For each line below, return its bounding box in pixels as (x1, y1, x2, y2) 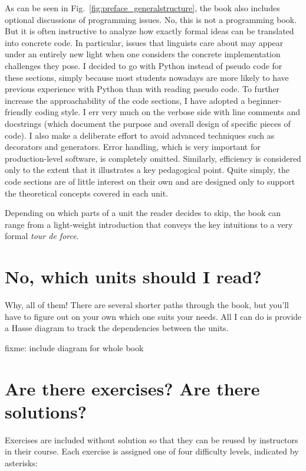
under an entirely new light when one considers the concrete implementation (5, 48, 281, 60)
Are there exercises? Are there (5, 376, 260, 400)
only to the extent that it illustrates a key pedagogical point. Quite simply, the (5, 163, 289, 176)
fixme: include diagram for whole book (5, 341, 144, 354)
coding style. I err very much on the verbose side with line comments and (35, 106, 300, 118)
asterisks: (5, 456, 38, 469)
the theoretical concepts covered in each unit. (5, 187, 169, 199)
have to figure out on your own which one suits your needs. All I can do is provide (5, 310, 302, 322)
